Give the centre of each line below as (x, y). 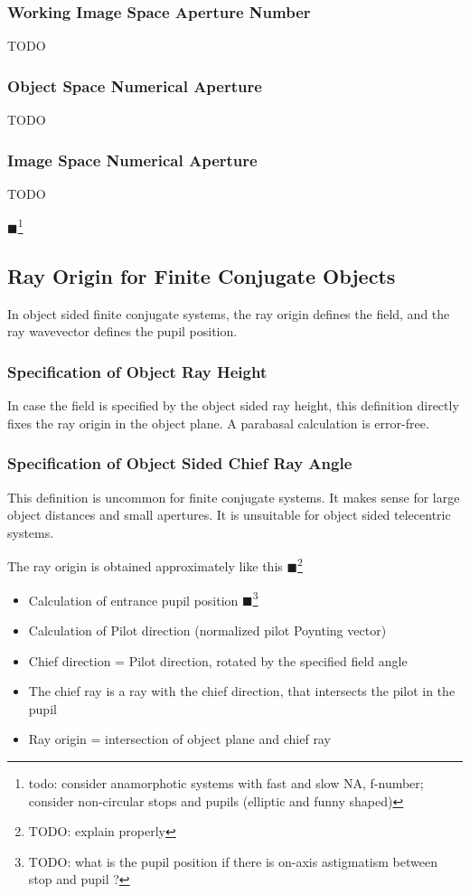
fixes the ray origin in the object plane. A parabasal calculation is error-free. (218, 423)
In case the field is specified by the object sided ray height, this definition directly (233, 405)
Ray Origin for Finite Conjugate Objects (202, 276)
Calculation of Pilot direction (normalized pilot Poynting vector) (207, 630)
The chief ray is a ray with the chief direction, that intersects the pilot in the (242, 691)
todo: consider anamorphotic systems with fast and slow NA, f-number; (226, 782)
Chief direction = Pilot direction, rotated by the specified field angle (218, 660)
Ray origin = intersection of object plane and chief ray (179, 739)
